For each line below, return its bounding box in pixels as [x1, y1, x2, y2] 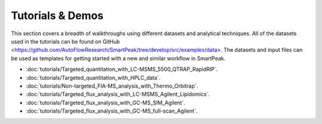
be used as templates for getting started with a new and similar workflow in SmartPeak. [11, 54, 226, 62]
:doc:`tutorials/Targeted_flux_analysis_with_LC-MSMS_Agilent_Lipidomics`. [26, 91, 210, 98]
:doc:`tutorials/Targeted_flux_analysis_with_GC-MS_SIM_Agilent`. [26, 99, 185, 106]
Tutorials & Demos [11, 9, 104, 22]
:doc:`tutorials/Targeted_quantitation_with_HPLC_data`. [26, 74, 161, 81]
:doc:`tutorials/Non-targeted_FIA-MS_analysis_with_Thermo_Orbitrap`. [26, 82, 199, 89]
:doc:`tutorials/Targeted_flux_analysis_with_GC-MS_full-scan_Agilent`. [26, 107, 198, 114]
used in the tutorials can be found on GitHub [11, 38, 120, 45]
